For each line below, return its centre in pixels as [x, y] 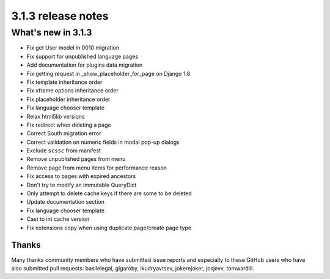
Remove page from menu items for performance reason [97, 168]
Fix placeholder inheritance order [68, 99]
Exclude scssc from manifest [64, 151]
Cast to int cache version [58, 219]
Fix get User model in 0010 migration [73, 48]
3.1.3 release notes [60, 16]
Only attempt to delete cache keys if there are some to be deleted [109, 193]
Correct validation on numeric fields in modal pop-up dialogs [103, 142]
